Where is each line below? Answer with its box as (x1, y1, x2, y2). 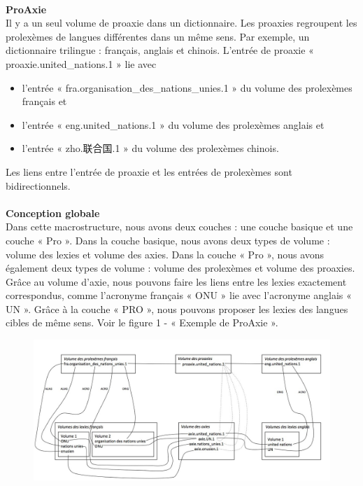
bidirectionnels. (6, 178, 71, 193)
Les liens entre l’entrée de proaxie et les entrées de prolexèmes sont (6, 164, 292, 179)
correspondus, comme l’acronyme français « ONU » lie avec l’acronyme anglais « (6, 288, 352, 303)
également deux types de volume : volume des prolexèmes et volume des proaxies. (6, 261, 355, 275)
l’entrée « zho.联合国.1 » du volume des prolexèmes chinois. (22, 141, 279, 155)
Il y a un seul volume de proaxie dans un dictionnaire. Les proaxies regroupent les (6, 15, 357, 30)
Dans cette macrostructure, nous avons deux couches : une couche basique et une (6, 219, 353, 234)
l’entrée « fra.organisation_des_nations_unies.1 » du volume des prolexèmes (22, 80, 353, 95)
